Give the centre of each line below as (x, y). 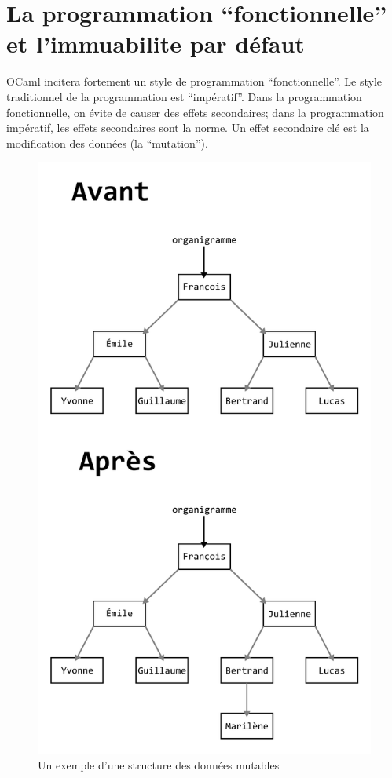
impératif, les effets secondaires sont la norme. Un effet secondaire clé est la (188, 128)
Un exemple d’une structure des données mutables (159, 764)
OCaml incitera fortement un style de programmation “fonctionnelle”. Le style (194, 81)
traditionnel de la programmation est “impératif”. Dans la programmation (184, 96)
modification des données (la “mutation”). (107, 142)
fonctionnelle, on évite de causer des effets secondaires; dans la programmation (195, 112)
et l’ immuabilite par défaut (156, 44)
